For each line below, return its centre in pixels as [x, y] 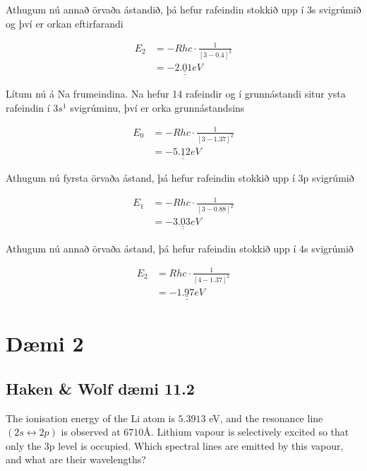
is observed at [91, 432]
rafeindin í [28, 107]
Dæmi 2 [45, 343]
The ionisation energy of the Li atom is [90, 418]
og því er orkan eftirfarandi [65, 23]
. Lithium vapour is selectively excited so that [250, 432]
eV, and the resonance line [266, 418]
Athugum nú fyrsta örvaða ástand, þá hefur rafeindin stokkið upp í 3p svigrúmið [180, 178]
